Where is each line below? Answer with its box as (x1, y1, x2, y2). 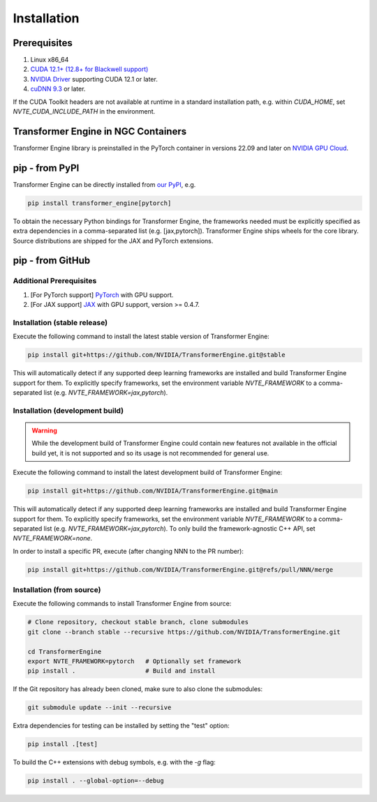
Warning (31, 426, 57, 434)
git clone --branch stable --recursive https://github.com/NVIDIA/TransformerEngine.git (27, 628, 341, 636)
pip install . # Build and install (27, 667, 216, 675)
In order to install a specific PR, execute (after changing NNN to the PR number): (13, 547, 244, 555)
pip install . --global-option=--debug (27, 777, 164, 785)
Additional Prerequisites (13, 276, 97, 286)
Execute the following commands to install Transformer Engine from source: (13, 600, 232, 608)
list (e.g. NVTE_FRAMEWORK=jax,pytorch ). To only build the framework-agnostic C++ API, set (43, 524, 316, 533)
